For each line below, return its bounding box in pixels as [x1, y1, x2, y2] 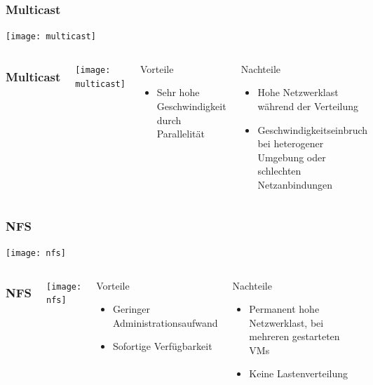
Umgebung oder [257, 149, 326, 164]
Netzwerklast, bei [249, 315, 324, 330]
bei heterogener [257, 136, 324, 151]
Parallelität [156, 126, 205, 141]
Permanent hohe [249, 302, 320, 316]
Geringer [112, 302, 151, 316]
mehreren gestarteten [249, 329, 340, 344]
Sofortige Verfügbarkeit [112, 339, 212, 353]
